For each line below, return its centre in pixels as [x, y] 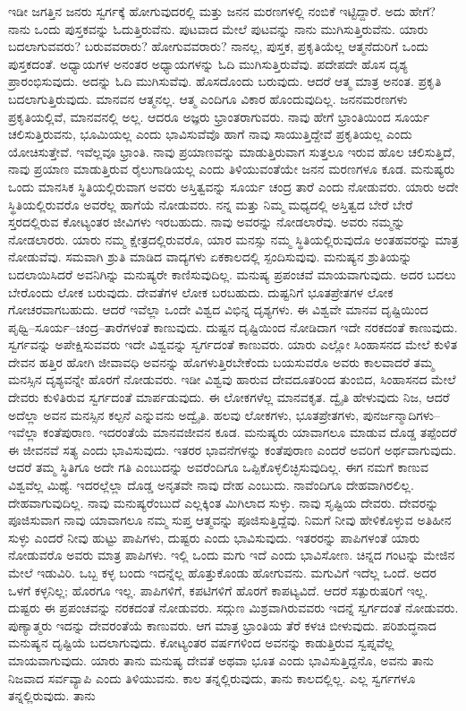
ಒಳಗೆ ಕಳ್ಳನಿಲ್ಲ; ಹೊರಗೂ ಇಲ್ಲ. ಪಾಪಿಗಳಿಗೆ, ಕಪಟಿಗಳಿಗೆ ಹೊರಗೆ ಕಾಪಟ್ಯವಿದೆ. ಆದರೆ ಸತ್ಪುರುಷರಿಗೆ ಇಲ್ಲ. [218, 590]
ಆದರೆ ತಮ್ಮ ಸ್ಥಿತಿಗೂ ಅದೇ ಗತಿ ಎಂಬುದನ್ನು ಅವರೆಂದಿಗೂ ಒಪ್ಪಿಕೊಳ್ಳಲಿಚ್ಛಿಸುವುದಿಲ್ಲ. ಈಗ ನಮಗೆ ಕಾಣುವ [219, 467]
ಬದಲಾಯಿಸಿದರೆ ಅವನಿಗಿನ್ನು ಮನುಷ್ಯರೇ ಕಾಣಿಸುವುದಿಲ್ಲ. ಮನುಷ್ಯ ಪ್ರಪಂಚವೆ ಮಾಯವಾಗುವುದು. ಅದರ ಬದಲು [232, 274]
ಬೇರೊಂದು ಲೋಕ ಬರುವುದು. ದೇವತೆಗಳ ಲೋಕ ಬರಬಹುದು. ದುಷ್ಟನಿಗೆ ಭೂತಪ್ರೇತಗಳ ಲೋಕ [201, 291]
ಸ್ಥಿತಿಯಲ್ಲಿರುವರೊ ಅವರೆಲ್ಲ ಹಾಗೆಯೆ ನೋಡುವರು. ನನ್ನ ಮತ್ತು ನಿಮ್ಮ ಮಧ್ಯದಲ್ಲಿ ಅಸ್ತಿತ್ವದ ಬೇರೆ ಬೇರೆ [211, 204]
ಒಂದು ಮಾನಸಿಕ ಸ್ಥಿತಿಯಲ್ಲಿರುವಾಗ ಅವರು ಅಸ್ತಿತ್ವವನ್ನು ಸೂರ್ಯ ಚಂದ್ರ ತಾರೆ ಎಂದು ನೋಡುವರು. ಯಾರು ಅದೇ [233, 186]
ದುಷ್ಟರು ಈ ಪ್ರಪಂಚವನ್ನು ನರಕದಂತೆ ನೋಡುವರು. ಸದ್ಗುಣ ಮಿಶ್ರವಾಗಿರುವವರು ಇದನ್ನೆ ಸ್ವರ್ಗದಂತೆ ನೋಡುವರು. [233, 608]
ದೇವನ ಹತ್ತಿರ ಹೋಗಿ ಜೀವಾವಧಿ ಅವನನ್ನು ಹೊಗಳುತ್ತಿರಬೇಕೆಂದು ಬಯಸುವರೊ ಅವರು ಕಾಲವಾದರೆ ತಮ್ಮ [221, 361]
